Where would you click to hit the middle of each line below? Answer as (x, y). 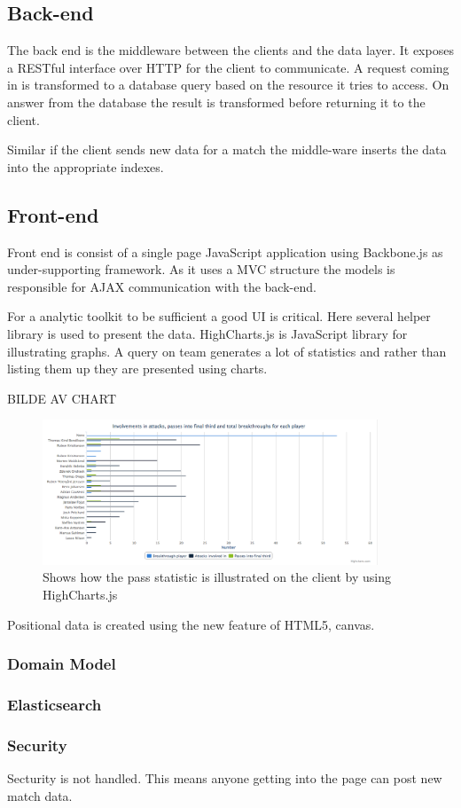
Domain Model (62, 664)
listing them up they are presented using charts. (137, 369)
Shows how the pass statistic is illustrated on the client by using (217, 577)
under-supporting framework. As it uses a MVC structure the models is (201, 269)
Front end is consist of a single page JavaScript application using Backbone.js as (225, 251)
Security (37, 745)
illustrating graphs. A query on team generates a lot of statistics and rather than (227, 351)
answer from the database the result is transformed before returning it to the (216, 102)
